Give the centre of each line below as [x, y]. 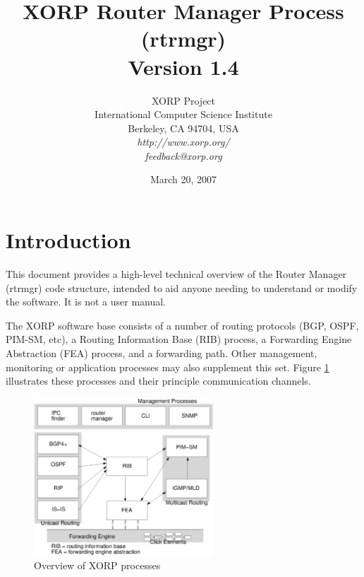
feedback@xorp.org [183, 155]
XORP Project [183, 100]
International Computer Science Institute [183, 114]
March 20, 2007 [183, 179]
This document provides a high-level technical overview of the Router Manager [176, 274]
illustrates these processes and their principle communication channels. [158, 381]
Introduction [68, 240]
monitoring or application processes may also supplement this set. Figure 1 [168, 367]
